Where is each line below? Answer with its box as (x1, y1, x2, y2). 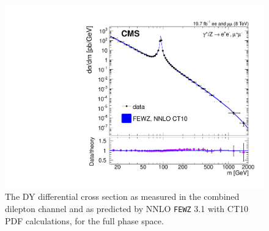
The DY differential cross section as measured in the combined (5, 190, 240, 203)
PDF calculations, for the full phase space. (5, 214, 164, 227)
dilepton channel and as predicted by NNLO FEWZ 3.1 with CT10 (5, 202, 249, 215)
